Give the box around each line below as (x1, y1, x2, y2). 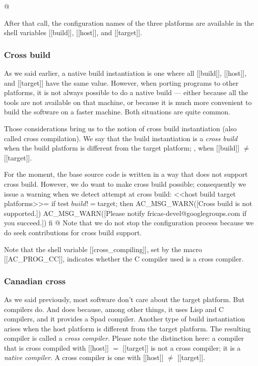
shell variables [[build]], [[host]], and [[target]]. (4, 27, 142, 38)
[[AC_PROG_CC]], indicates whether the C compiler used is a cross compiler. (4, 254, 244, 264)
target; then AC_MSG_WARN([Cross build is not (97, 198, 253, 209)
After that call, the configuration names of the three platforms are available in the (4, 17, 254, 28)
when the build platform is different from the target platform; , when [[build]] (4, 143, 240, 153)
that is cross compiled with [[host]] (4, 342, 109, 353)
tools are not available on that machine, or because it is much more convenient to (4, 97, 252, 107)
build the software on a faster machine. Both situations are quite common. (4, 106, 230, 117)
